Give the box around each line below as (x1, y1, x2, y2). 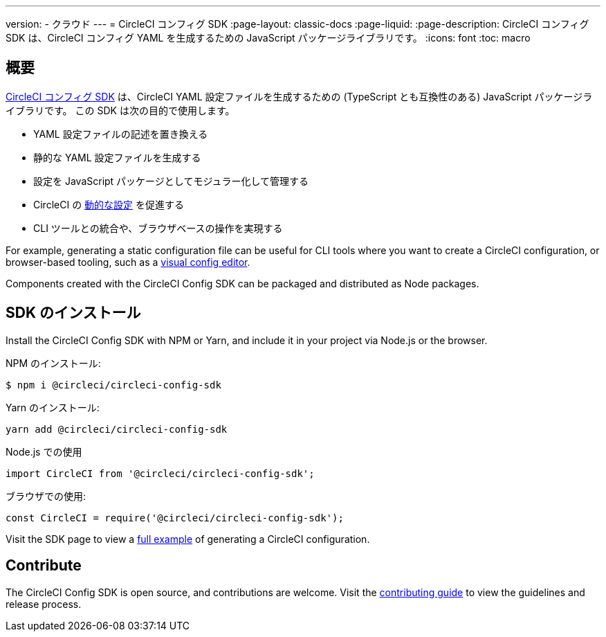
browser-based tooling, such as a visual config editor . (6, 255, 250, 268)
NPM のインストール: (6, 357, 101, 369)
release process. (6, 598, 82, 610)
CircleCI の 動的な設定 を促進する (33, 198, 185, 210)
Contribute (6, 557, 82, 575)
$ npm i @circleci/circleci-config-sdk (6, 379, 221, 391)
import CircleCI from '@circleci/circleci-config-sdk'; (6, 467, 315, 479)
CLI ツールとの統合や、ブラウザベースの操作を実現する (33, 222, 283, 234)
